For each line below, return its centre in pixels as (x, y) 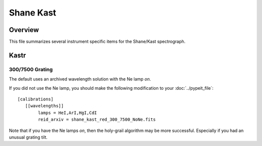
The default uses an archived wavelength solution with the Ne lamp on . (80, 79)
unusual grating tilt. (28, 137)
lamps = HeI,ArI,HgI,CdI (67, 113)
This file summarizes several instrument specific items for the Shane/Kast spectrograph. (97, 42)
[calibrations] (36, 99)
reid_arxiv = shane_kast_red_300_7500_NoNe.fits (97, 120)
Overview (24, 30)
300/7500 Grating (31, 69)
